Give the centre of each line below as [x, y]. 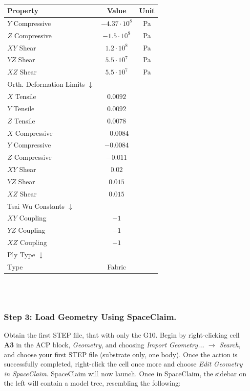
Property [23, 11]
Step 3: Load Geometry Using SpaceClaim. [90, 317]
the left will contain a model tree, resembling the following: [92, 383]
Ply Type [21, 254]
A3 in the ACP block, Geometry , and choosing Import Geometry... [104, 344]
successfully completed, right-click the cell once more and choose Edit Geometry [123, 364]
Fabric [117, 266]
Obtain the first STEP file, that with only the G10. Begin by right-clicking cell [122, 335]
